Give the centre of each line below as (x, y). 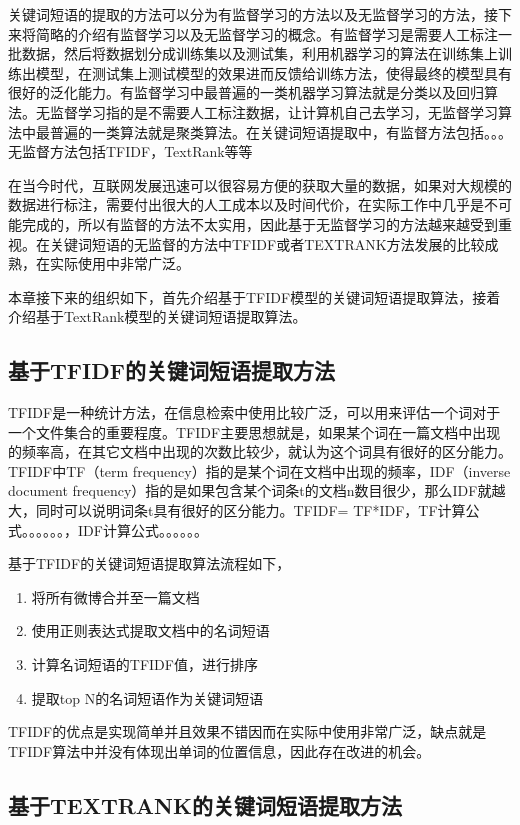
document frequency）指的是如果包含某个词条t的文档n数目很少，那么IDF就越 (257, 490)
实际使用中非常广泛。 (119, 263)
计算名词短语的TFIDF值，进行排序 (144, 664)
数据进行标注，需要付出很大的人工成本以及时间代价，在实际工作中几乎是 (246, 204)
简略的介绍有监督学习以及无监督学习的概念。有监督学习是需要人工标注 (266, 33)
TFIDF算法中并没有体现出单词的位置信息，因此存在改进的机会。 (219, 750)
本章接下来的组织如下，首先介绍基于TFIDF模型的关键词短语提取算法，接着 (254, 296)
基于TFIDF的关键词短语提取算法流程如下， (149, 563)
